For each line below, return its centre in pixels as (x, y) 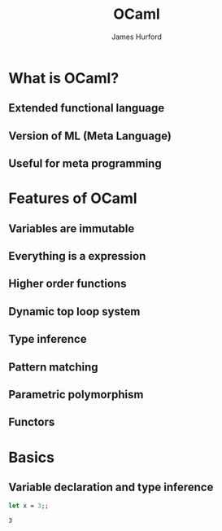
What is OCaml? (64, 78)
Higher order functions (67, 284)
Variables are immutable (72, 228)
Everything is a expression (77, 256)
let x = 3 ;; (28, 506)
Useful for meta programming (85, 164)
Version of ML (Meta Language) (90, 136)
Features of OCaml (73, 198)
